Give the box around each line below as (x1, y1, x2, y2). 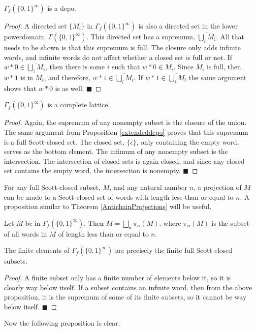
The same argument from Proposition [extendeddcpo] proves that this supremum (4, 126, 248, 137)
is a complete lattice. (47, 99, 110, 110)
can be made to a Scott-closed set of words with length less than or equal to (4, 191, 234, 202)
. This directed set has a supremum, (86, 31, 195, 41)
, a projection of (193, 181, 242, 192)
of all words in (4, 228, 47, 239)
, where (159, 217, 181, 228)
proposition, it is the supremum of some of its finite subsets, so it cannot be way (4, 292, 247, 302)
